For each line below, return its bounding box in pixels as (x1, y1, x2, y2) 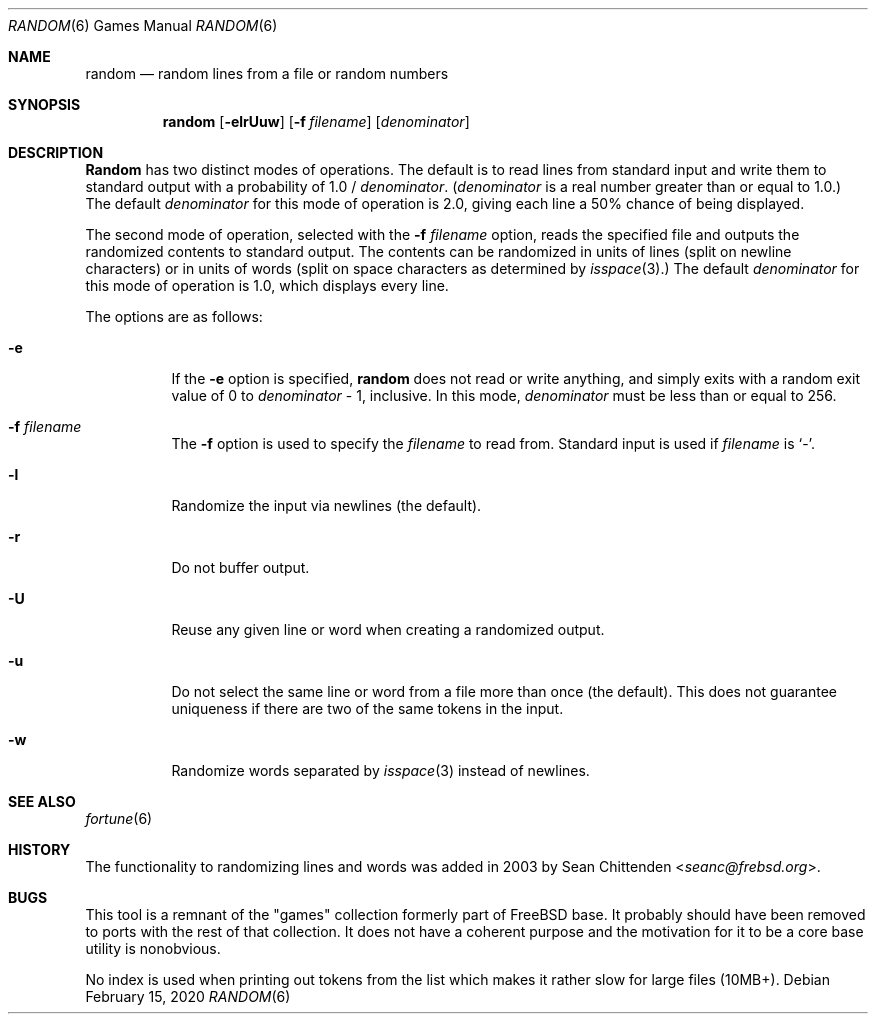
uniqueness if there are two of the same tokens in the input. (171, 700, 564, 717)
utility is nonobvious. (85, 940, 221, 957)
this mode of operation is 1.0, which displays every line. (85, 277, 449, 294)
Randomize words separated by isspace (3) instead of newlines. (171, 762, 590, 779)
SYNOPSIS (8, 96, 81, 113)
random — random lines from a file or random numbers (85, 65, 449, 82)
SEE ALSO (8, 793, 76, 810)
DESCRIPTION (8, 144, 104, 161)
